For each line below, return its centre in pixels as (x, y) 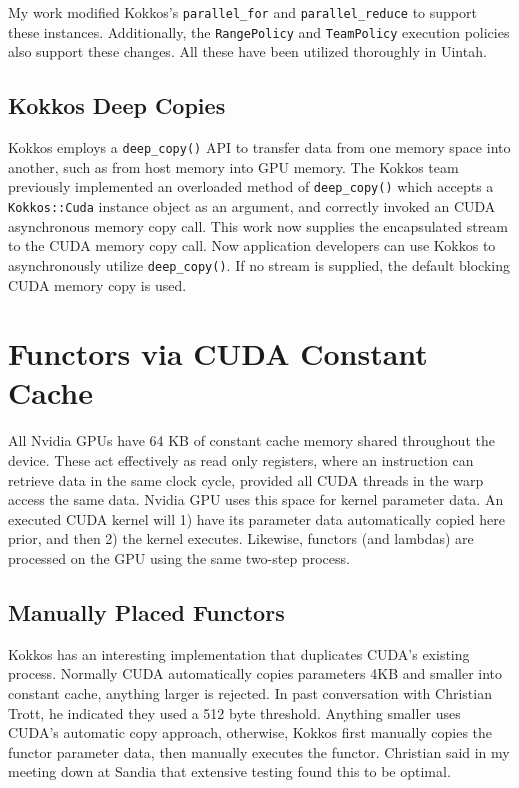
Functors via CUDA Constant (218, 353)
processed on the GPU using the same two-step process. (179, 557)
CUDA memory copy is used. (97, 284)
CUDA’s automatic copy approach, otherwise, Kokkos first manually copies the (250, 732)
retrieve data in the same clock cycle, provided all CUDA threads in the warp (246, 479)
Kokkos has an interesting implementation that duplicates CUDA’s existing (239, 653)
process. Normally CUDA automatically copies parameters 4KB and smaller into (255, 673)
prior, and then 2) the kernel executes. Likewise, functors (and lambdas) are (241, 538)
